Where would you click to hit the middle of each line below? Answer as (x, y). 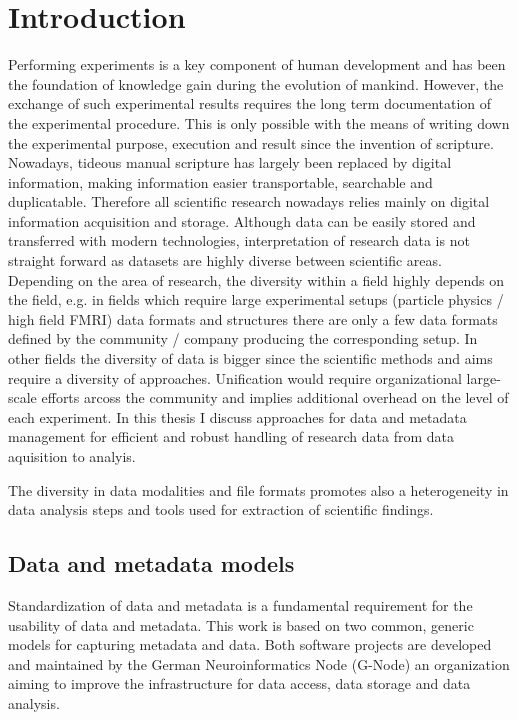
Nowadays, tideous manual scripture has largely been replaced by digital (230, 162)
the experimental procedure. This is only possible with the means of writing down (259, 122)
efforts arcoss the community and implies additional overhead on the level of (275, 397)
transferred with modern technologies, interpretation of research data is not (239, 240)
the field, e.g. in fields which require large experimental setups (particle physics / (256, 299)
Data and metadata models (151, 563)
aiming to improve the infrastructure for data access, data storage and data (239, 683)
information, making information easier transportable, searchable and (220, 181)
